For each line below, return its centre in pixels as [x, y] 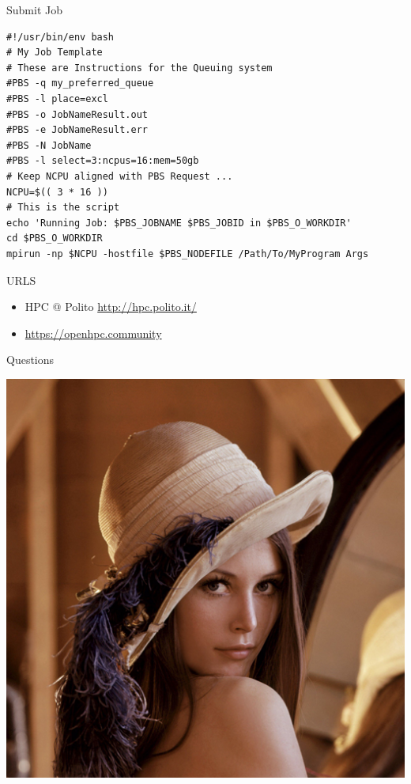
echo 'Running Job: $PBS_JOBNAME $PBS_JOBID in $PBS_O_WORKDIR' [179, 223]
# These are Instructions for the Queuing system [140, 68]
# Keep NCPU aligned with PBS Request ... [120, 176]
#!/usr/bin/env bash [60, 37]
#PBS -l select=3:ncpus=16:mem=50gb [103, 161]
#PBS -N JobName [49, 145]
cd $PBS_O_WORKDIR [55, 239]
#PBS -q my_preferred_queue [80, 83]
